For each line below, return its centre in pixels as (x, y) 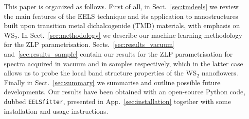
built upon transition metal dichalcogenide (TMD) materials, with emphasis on (122, 25)
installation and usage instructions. (56, 111)
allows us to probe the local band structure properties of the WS (100, 73)
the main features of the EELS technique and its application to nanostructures (121, 16)
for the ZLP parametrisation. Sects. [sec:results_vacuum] (89, 44)
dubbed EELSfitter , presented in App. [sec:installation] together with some (117, 101)
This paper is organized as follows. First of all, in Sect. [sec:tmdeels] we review (121, 6)
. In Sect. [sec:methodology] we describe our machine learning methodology (130, 35)
